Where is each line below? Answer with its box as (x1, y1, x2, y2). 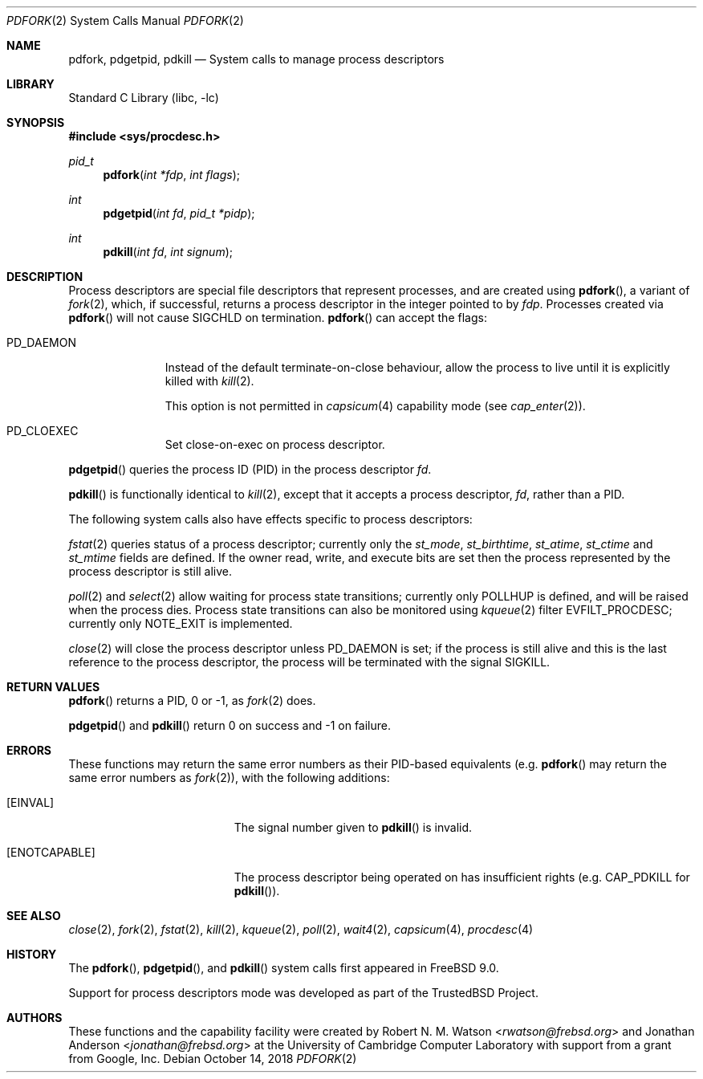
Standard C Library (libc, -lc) (68, 91, 219, 104)
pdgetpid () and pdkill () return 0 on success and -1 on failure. (68, 719, 392, 732)
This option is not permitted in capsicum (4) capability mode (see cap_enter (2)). (165, 399, 586, 413)
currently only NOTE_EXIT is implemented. (68, 617, 293, 630)
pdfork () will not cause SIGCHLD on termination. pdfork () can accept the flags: (68, 311, 487, 324)
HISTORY (6, 947, 57, 961)
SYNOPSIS (6, 116, 65, 129)
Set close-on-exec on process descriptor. (165, 438, 385, 451)
